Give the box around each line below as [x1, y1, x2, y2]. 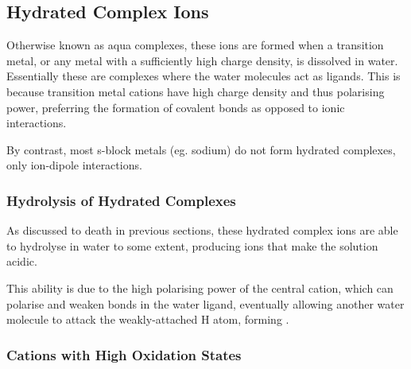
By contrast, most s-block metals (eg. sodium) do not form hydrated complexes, [6, 141, 396, 157]
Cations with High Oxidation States [6, 344, 242, 364]
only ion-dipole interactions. [6, 157, 142, 173]
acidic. [6, 253, 37, 270]
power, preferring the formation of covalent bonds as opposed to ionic [6, 99, 345, 115]
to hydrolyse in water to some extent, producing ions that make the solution [6, 237, 378, 254]
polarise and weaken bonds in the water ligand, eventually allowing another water [6, 295, 405, 312]
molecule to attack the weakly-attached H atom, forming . [6, 311, 289, 328]
